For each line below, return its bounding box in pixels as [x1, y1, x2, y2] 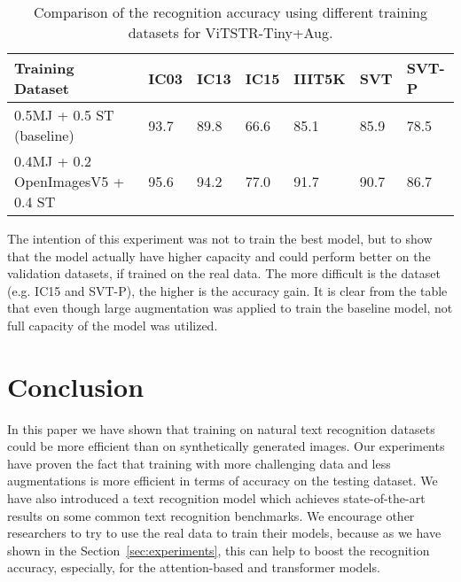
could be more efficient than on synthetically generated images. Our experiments [7, 437, 445, 455]
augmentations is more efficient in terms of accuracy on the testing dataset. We [7, 471, 438, 490]
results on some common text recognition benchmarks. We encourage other [7, 506, 415, 524]
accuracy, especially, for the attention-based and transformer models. [7, 558, 380, 577]
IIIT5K [293, 67, 346, 89]
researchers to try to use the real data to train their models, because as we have [7, 524, 441, 542]
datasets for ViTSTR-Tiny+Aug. [128, 22, 333, 43]
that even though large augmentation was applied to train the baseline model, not [7, 299, 453, 317]
